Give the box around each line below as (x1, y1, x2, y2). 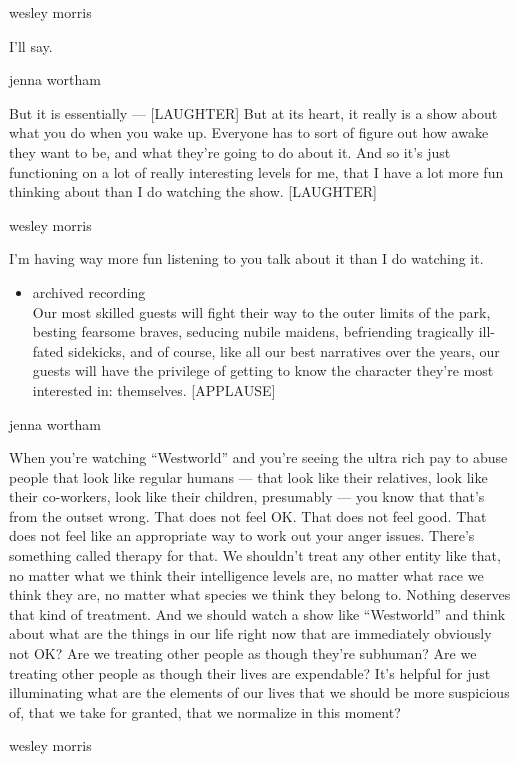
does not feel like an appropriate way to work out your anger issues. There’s (9, 525, 475, 546)
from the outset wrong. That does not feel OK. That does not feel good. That (9, 505, 487, 526)
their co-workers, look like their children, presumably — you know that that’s (9, 486, 485, 507)
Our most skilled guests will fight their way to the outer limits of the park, (32, 301, 491, 322)
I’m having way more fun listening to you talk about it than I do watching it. (9, 248, 484, 269)
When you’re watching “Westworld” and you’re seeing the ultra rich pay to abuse (9, 447, 508, 468)
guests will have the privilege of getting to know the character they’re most (32, 360, 494, 381)
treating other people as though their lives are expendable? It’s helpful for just (9, 662, 491, 683)
